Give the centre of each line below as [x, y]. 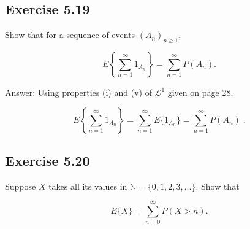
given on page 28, [200, 92]
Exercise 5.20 [47, 160]
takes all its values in [88, 186]
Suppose [21, 186]
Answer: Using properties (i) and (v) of [78, 92]
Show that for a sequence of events [70, 35]
